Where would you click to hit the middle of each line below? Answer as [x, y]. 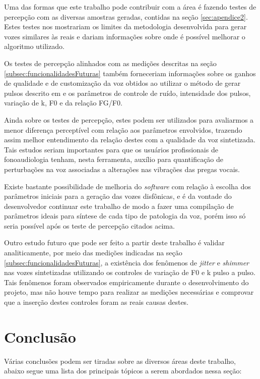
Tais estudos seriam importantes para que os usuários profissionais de [111, 149]
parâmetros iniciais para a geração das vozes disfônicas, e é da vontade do [118, 196]
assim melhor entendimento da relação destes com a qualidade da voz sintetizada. [130, 140]
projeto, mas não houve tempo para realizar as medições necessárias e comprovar [129, 292]
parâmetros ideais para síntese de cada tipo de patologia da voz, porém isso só [125, 216]
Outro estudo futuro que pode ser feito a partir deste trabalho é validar [114, 242]
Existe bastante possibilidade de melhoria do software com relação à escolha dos [127, 186]
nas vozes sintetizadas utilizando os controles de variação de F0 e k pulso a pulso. [130, 272]
